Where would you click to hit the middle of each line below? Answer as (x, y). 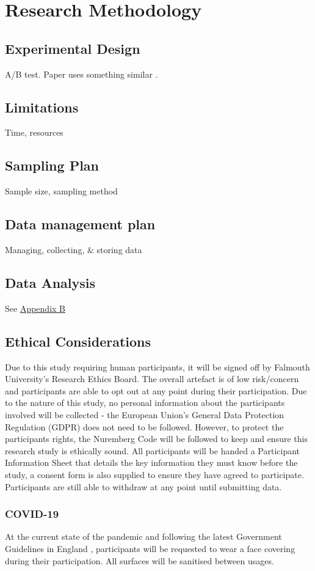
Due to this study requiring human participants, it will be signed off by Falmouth (157, 367)
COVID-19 (32, 514)
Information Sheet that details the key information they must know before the (151, 462)
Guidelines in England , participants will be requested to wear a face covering (150, 548)
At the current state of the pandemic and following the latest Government (143, 536)
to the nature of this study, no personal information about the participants (145, 403)
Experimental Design (73, 48)
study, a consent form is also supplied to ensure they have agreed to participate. (154, 474)
